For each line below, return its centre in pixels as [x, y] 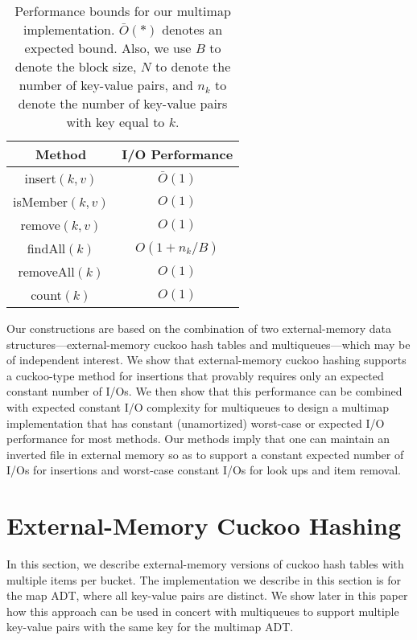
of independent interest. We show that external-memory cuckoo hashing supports [206, 360]
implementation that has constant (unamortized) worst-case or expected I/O [196, 423]
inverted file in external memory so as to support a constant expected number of [205, 454]
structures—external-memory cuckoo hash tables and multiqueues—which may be [208, 344]
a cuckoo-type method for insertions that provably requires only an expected [195, 375]
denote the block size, [76, 66]
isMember [41, 201]
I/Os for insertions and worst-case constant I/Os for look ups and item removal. [204, 470]
